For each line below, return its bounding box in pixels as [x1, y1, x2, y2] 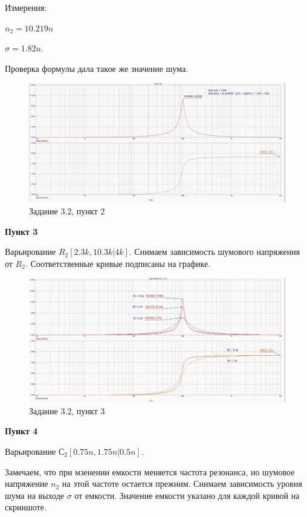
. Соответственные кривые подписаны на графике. [25, 257, 211, 269]
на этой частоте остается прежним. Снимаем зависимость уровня [62, 477, 302, 490]
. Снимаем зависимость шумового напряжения [129, 245, 300, 258]
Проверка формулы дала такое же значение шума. [5, 62, 189, 74]
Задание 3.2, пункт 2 [29, 205, 105, 217]
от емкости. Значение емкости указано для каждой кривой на [74, 489, 300, 501]
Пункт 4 [5, 425, 38, 437]
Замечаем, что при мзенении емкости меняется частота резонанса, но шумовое [5, 465, 295, 478]
